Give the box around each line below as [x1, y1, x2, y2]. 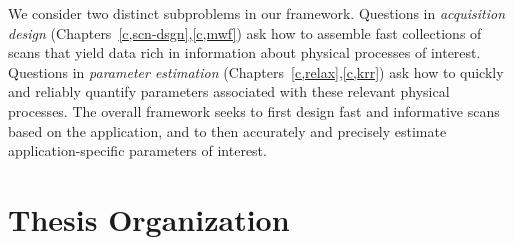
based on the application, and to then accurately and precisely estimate [8, 120, 447, 141]
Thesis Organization [8, 198, 290, 239]
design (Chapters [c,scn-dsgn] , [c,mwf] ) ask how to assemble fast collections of [8, 22, 482, 43]
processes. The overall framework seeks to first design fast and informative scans [8, 100, 500, 121]
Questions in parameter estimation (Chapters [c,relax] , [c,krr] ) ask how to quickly [8, 61, 504, 82]
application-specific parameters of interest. [8, 140, 267, 161]
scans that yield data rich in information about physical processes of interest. [8, 42, 481, 63]
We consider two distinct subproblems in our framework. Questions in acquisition [8, 3, 506, 23]
